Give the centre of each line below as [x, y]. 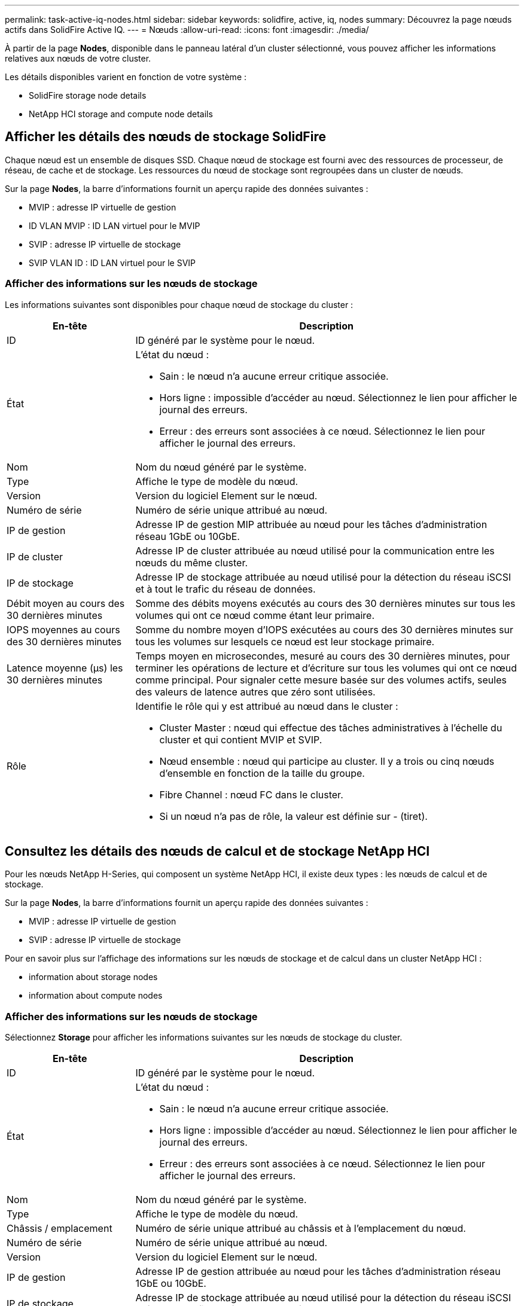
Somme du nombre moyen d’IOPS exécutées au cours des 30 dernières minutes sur [324, 629]
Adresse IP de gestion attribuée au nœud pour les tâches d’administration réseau [318, 1272]
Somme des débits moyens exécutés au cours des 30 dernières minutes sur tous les [325, 603]
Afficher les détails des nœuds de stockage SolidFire [165, 137]
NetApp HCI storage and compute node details [121, 114]
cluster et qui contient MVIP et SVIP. [241, 739]
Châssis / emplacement [60, 1229]
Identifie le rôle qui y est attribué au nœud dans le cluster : [267, 706]
